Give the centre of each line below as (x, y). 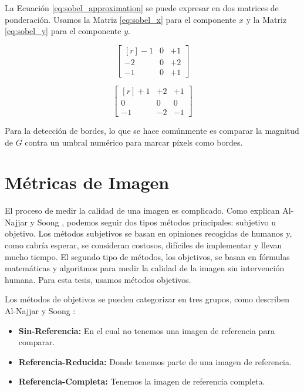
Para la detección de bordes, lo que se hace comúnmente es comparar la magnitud (152, 130)
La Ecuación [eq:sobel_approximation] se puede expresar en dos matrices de (142, 8)
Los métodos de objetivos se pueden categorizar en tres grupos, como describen (147, 299)
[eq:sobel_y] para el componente (63, 31)
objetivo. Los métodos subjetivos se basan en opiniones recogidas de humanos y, (148, 233)
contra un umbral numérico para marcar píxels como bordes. (134, 142)
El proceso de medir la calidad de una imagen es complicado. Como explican (142, 210)
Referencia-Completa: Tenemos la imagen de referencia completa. (142, 381)
